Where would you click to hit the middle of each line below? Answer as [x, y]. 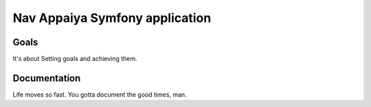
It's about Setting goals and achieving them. [75, 59]
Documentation [47, 78]
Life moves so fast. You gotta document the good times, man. [100, 94]
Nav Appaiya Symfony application [112, 18]
